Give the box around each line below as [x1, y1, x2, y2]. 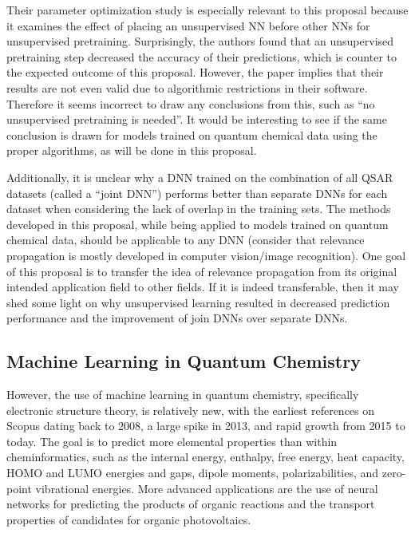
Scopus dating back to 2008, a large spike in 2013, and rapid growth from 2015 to [6, 417, 405, 434]
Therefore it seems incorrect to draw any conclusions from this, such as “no [6, 95, 375, 112]
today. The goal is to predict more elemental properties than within [6, 432, 338, 449]
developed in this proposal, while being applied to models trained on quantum [6, 215, 389, 232]
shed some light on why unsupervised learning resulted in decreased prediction [6, 294, 390, 310]
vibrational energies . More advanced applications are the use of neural [35, 480, 378, 496]
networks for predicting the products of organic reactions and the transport [6, 495, 375, 512]
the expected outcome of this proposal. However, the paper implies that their [6, 64, 384, 81]
